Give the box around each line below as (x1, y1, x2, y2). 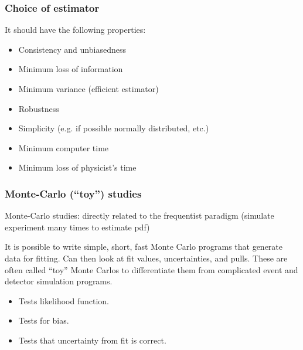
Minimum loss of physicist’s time (18, 161, 137, 174)
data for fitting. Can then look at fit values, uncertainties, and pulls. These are (5, 252, 288, 264)
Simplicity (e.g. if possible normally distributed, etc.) (18, 122, 209, 134)
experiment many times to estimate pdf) (5, 220, 150, 233)
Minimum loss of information (18, 63, 123, 75)
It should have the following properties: (5, 23, 146, 36)
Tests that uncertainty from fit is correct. (18, 334, 166, 346)
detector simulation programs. (5, 275, 113, 287)
